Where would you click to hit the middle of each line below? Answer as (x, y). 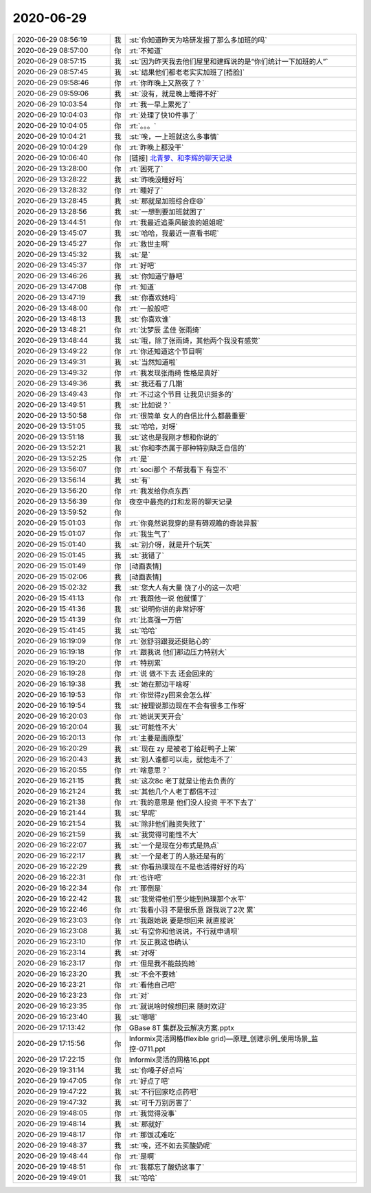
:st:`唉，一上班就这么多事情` (174, 136)
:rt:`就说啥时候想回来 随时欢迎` (178, 1006)
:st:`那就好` (146, 1124)
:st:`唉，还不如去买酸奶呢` (170, 1146)
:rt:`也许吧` (146, 878)
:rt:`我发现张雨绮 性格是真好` (175, 372)
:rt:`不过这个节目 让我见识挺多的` (181, 394)
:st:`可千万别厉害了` (160, 1102)
